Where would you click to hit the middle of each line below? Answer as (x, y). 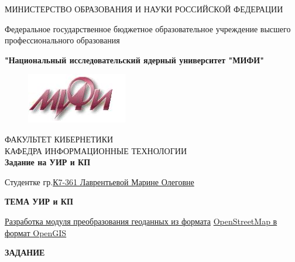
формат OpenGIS (36, 232)
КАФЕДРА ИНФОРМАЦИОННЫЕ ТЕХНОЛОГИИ (96, 150)
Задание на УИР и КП (48, 162)
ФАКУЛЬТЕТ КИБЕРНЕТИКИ (59, 139)
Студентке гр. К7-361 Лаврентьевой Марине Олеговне (100, 181)
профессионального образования (62, 40)
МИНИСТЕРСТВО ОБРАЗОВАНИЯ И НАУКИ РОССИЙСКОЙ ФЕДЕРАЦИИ (144, 9)
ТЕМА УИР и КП (39, 201)
